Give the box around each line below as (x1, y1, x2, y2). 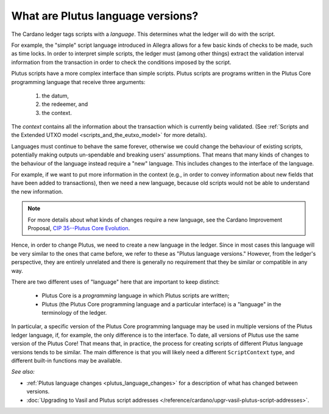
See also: (11, 368, 35, 376)
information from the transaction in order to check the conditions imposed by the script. (11, 58, 232, 66)
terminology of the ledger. (41, 309, 107, 317)
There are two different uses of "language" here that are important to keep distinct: (11, 278, 220, 286)
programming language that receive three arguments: (11, 78, 146, 85)
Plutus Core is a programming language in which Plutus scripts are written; (41, 292, 230, 300)
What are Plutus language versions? (11, 9, 199, 23)
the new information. (11, 188, 63, 195)
